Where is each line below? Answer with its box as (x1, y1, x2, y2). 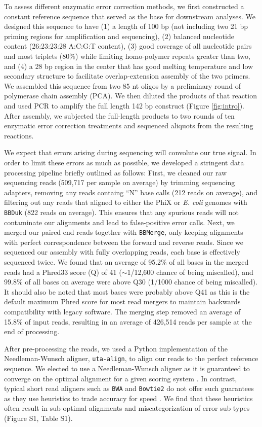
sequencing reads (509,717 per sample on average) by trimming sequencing (4, 177, 235, 188)
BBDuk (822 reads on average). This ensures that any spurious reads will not (4, 206, 239, 217)
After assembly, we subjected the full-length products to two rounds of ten (4, 110, 235, 121)
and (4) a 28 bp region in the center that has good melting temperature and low (4, 60, 253, 71)
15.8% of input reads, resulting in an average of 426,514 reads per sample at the (4, 316, 252, 327)
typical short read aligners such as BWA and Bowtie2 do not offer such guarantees (4, 383, 254, 394)
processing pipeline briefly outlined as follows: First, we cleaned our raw (4, 167, 227, 177)
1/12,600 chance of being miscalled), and (127, 266, 253, 277)
